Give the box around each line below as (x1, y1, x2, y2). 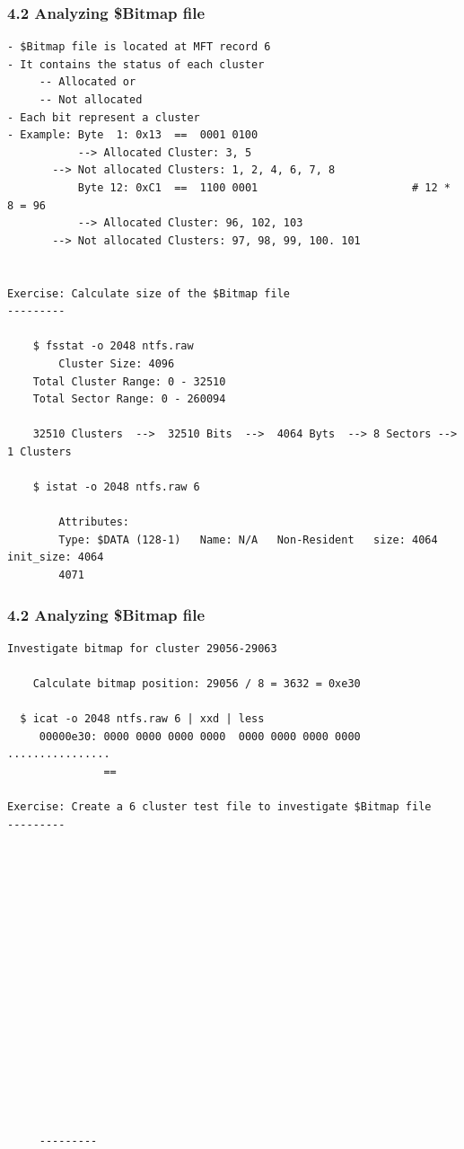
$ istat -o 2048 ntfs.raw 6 (32, 481, 200, 494)
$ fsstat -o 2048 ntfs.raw (32, 340, 194, 353)
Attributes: (58, 516, 130, 529)
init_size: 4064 (7, 551, 104, 564)
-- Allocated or (39, 75, 136, 89)
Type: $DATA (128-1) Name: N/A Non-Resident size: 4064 (58, 533, 438, 546)
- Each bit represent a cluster (7, 110, 200, 124)
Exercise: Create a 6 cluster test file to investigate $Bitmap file (7, 800, 432, 814)
